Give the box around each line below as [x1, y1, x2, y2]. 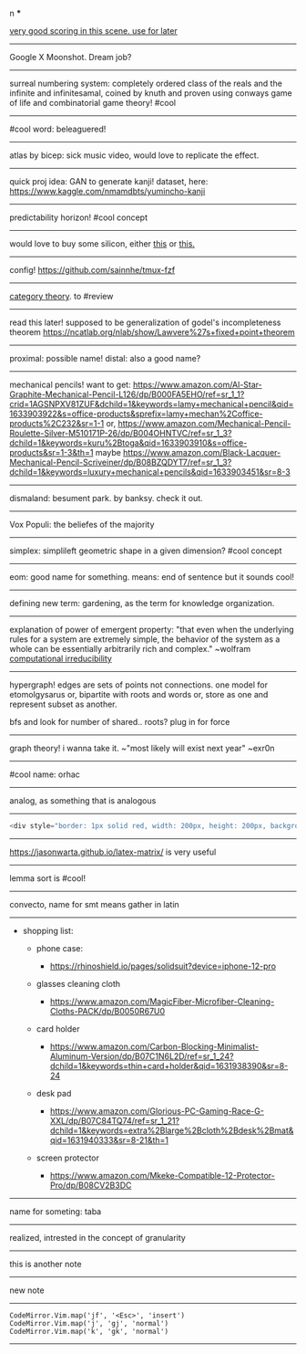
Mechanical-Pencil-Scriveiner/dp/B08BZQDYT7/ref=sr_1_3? [9, 457, 232, 467]
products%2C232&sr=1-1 [9, 418, 105, 428]
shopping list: [22, 925, 74, 936]
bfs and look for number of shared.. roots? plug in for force [9, 717, 230, 727]
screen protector [36, 1152, 100, 1163]
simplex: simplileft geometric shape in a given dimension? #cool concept [9, 545, 282, 556]
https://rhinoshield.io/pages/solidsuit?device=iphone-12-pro [49, 960, 276, 971]
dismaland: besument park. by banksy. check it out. [9, 493, 203, 503]
